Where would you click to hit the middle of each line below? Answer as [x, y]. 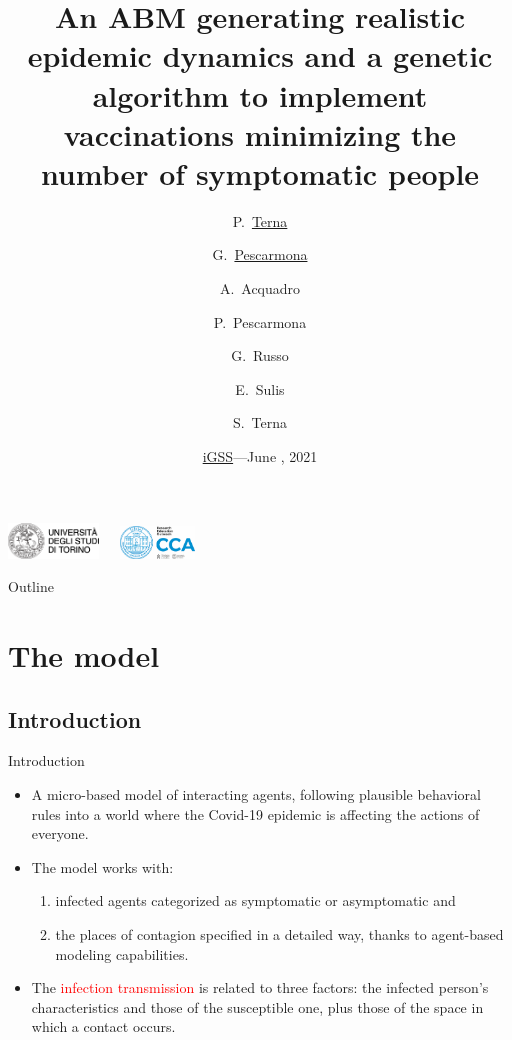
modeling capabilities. [122, 953]
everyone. [60, 833]
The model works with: [102, 866]
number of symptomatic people [260, 172]
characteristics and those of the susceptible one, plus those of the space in [257, 1006]
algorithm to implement [260, 94]
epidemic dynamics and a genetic [260, 55]
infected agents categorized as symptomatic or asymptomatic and [255, 900]
